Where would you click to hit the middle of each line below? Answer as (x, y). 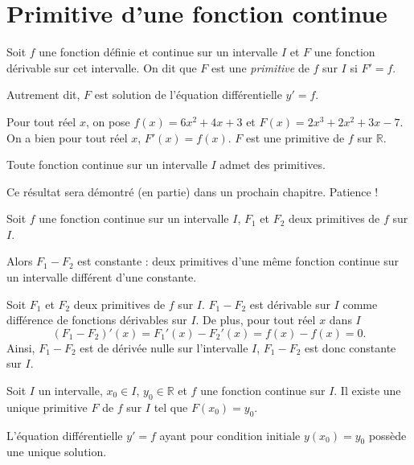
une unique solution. (57, 452)
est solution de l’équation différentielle (188, 95)
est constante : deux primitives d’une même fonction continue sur (238, 261)
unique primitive (47, 407)
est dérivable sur (290, 304)
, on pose (108, 121)
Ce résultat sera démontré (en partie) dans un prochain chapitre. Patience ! (193, 191)
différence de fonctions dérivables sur (97, 320)
